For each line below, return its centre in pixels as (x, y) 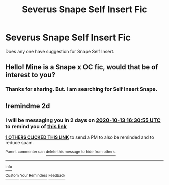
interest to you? (30, 75)
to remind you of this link (36, 126)
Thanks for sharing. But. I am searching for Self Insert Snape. (81, 89)
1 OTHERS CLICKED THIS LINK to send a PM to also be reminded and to (80, 137)
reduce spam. (20, 142)
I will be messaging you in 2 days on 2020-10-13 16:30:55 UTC (83, 120)
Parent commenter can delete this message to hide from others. (60, 152)
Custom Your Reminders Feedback (35, 176)
